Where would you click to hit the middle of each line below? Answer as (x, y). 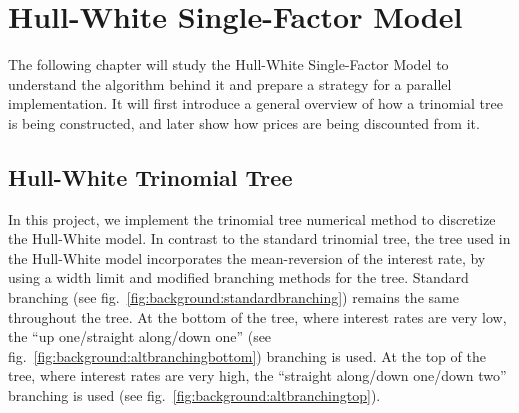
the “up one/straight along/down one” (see (140, 336)
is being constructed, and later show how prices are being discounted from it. (244, 122)
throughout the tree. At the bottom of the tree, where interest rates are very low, (257, 316)
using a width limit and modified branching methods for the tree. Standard (238, 277)
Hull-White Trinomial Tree (150, 176)
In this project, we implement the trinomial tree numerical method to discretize (252, 218)
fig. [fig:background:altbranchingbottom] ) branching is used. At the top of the (247, 355)
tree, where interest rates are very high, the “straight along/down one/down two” (257, 375)
